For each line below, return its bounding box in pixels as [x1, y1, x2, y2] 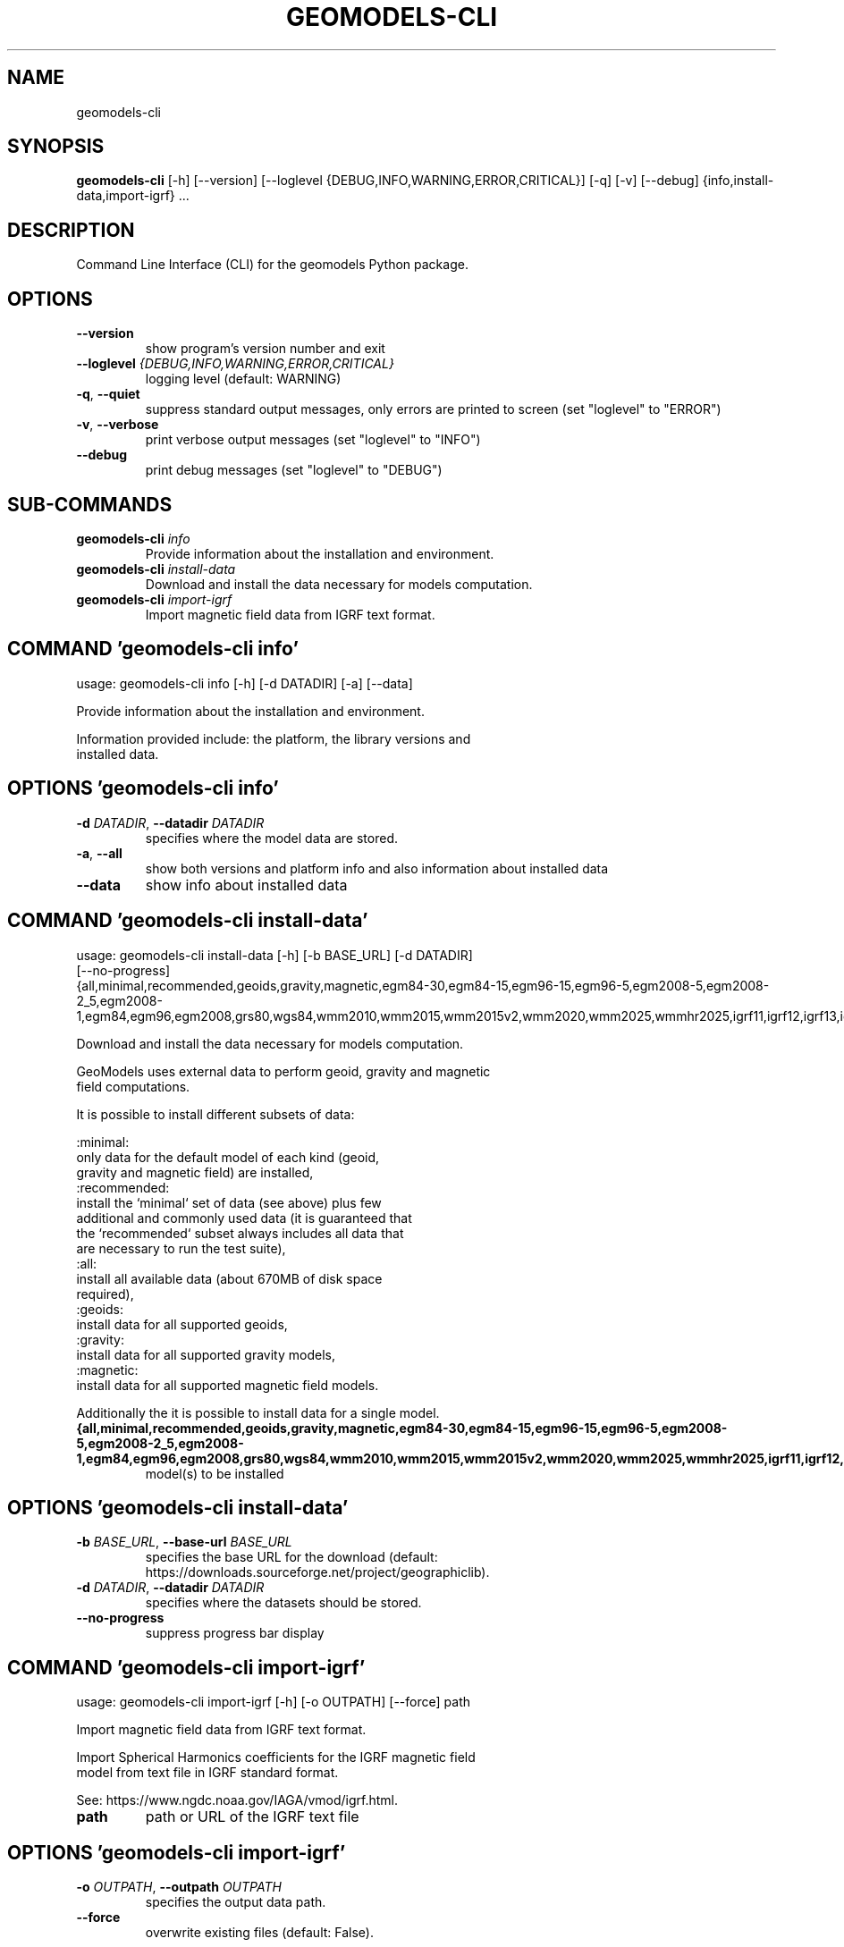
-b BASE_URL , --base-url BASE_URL [76, 1534, 292, 1550]
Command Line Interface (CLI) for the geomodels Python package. [76, 257, 468, 273]
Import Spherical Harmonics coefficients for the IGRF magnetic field [76, 1749, 476, 1766]
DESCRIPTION [7, 218, 135, 241]
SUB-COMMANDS [7, 493, 173, 516]
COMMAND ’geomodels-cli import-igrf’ [7, 1656, 366, 1679]
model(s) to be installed [145, 1465, 284, 1481]
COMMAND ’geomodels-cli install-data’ [7, 909, 368, 932]
